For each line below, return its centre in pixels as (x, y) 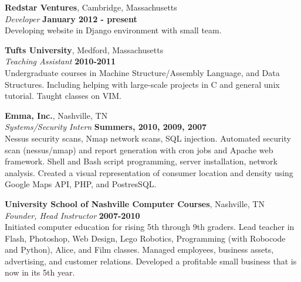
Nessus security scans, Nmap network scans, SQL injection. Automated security (148, 138)
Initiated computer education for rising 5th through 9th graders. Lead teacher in (150, 227)
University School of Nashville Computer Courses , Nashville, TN (135, 203)
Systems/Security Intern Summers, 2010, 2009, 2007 (106, 127)
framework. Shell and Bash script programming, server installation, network (141, 161)
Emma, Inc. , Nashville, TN (56, 115)
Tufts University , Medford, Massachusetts (84, 49)
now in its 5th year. (40, 272)
